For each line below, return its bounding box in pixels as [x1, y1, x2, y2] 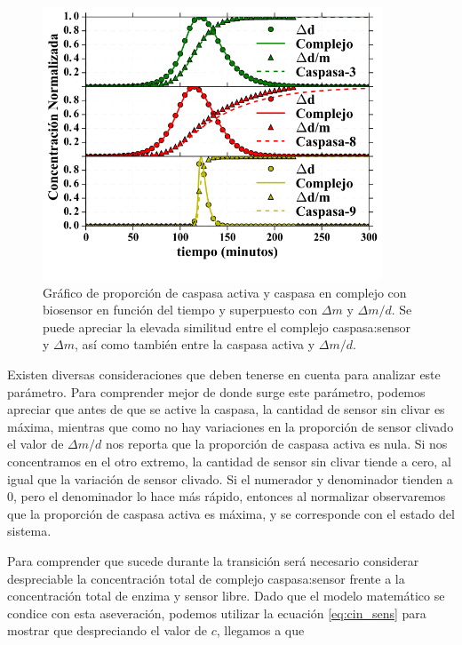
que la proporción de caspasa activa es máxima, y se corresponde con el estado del [7, 504, 455, 522]
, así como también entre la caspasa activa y [75, 335, 315, 354]
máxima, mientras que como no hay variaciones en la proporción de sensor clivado [7, 417, 454, 435]
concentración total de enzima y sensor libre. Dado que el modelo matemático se [7, 586, 445, 605]
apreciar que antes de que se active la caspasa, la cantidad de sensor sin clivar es [7, 400, 445, 418]
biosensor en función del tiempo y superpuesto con [43, 300, 318, 319]
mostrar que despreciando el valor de [7, 621, 208, 640]
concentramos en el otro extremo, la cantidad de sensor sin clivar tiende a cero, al [7, 452, 451, 470]
